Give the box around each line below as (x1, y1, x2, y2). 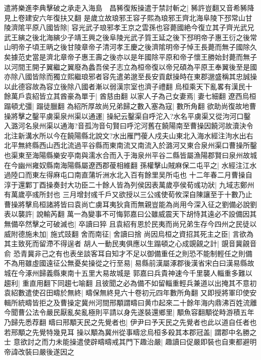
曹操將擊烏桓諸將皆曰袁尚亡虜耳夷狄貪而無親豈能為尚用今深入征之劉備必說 (4, 199, 250, 209)
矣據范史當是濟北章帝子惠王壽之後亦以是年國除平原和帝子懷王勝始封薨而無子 (4, 51, 257, 62)
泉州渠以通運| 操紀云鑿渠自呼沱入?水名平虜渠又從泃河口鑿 (60, 110, 251, 121)
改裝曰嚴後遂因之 (18, 346, 74, 356)
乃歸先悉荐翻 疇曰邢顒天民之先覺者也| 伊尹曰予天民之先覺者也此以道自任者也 (4, 317, 257, 327)
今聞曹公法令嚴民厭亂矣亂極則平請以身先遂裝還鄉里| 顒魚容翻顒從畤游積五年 (4, 307, 254, 317)
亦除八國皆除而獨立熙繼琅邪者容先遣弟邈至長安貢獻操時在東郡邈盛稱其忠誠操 (4, 71, 257, 82)
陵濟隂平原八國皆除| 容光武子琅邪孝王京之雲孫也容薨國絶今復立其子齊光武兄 (4, 22, 254, 33)
